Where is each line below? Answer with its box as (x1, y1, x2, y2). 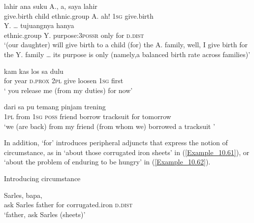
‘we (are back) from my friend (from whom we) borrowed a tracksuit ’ (4, 121, 215, 131)
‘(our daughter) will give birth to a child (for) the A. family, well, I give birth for (4, 39, 248, 50)
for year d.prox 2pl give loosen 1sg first (4, 75, 124, 86)
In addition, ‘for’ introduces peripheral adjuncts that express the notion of (4, 137, 228, 148)
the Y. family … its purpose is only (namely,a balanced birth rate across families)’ (4, 49, 251, 59)
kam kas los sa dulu (4, 65, 63, 76)
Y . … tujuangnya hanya (4, 20, 74, 31)
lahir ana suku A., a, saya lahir (4, 1, 97, 11)
